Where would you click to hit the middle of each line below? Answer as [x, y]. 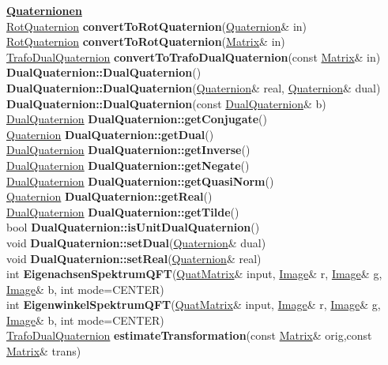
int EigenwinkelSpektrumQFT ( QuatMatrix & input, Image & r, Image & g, [194, 305]
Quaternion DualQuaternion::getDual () [110, 134]
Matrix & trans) [44, 351]
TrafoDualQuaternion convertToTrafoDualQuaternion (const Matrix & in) [194, 56]
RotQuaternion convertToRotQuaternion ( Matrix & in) [146, 41]
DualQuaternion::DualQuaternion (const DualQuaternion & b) [166, 103]
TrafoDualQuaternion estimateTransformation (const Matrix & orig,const [189, 335]
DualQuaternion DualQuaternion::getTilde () [123, 211]
